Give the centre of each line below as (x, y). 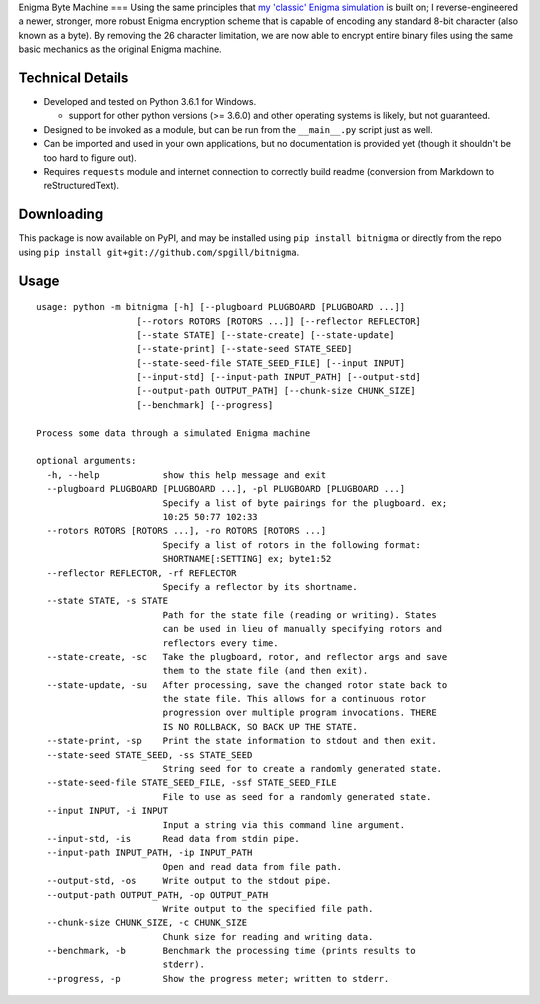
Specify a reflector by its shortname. (260, 586)
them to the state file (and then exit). (265, 671)
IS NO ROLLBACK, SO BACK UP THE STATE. (260, 726)
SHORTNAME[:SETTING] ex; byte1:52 (247, 559)
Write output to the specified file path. (268, 908)
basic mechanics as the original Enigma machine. (120, 49)
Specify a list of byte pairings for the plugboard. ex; (305, 503)
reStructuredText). (81, 186)
